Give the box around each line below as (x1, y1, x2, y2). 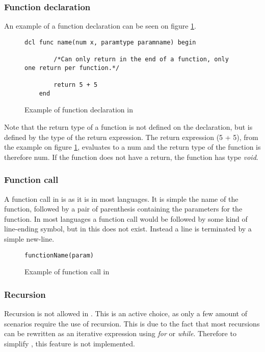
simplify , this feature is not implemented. (4, 338, 135, 348)
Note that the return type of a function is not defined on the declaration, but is (4, 122, 253, 132)
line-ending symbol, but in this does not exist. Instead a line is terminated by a (4, 223, 252, 234)
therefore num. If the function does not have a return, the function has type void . (4, 151, 258, 162)
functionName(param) (24, 251, 94, 259)
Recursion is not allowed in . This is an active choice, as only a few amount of (4, 308, 247, 319)
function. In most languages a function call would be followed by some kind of (4, 213, 248, 224)
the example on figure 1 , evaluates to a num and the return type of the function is (4, 142, 261, 152)
